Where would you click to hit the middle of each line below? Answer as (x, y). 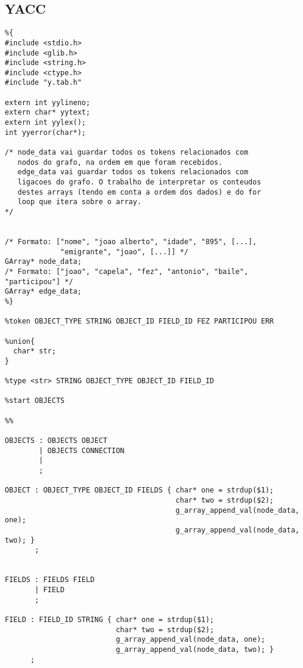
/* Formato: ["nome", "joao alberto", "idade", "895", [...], (131, 241)
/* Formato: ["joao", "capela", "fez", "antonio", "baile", (127, 271)
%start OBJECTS (35, 401)
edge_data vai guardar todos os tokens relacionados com (133, 172)
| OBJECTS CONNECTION (82, 450)
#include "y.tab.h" (43, 83)
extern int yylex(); (46, 123)
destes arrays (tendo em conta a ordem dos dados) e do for (139, 192)
